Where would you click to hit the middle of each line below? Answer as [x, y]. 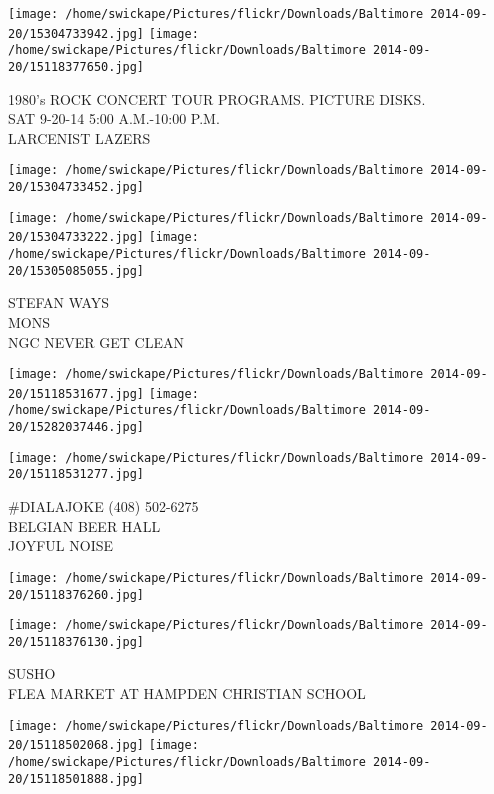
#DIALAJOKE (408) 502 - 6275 [103, 506]
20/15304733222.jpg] [76, 237]
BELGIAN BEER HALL [84, 525]
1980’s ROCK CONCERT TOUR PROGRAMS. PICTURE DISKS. [217, 98]
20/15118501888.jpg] [76, 778]
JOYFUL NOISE [61, 545]
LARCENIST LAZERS [79, 137]
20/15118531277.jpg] [76, 474]
